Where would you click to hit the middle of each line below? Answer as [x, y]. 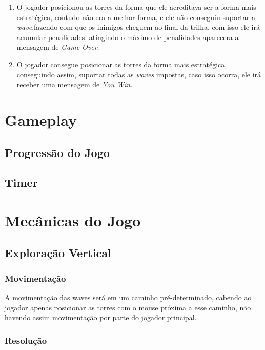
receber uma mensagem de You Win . [75, 84]
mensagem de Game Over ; [58, 47]
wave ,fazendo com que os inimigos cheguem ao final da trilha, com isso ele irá [138, 27]
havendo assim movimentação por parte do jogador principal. [101, 317]
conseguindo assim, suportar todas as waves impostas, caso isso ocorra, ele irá [139, 74]
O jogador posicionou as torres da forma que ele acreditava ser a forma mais [136, 7]
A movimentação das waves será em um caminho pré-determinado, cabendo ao [128, 297]
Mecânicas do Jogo [73, 220]
